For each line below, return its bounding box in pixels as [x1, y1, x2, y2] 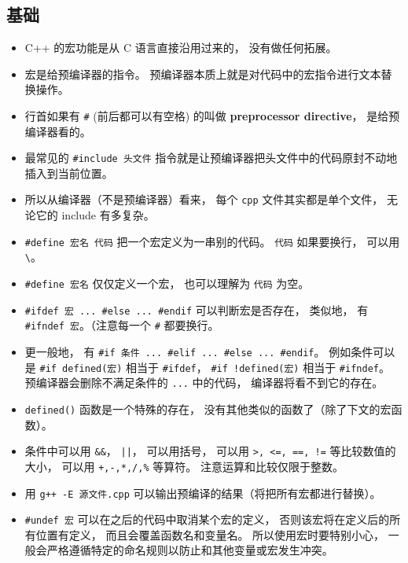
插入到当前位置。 [24, 164, 113, 181]
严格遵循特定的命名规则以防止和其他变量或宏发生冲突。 [46, 542, 333, 558]
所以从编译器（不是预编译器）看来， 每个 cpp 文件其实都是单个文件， [24, 191, 384, 208]
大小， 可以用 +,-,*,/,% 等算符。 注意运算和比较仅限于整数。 [24, 458, 344, 474]
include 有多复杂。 [61, 207, 155, 223]
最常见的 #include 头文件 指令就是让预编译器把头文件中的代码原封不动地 [24, 149, 398, 166]
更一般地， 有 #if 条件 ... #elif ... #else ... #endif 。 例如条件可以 [24, 344, 395, 360]
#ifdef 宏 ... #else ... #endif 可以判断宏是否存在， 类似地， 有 [24, 301, 369, 318]
